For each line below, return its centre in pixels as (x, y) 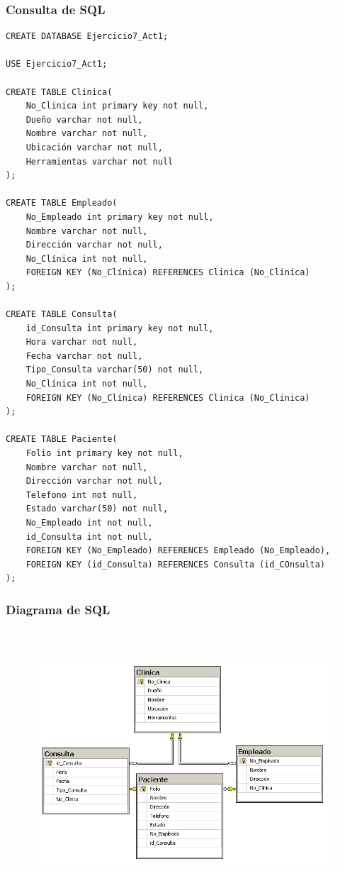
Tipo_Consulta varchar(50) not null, (115, 370)
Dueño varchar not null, (84, 120)
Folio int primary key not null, (104, 454)
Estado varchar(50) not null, (97, 509)
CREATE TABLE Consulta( (62, 315)
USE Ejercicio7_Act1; (57, 64)
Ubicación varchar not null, (94, 147)
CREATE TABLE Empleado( (62, 203)
